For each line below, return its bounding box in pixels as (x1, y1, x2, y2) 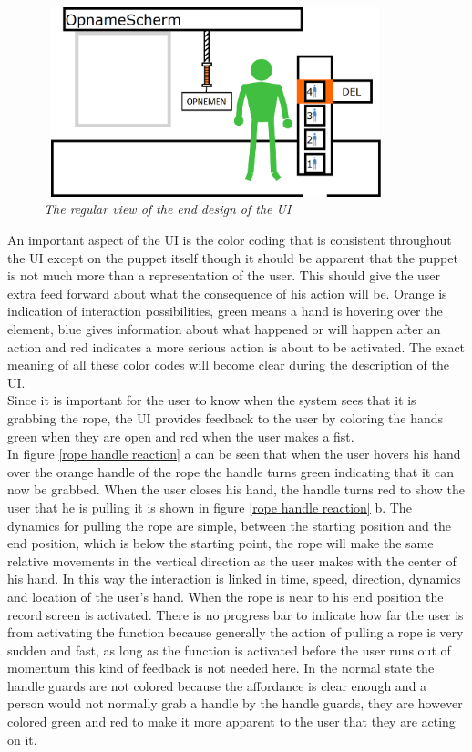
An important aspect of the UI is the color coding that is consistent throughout (7, 230, 452, 249)
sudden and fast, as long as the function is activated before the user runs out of (7, 640, 451, 659)
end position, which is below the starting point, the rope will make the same (7, 534, 434, 553)
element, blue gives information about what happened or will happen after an (7, 320, 441, 339)
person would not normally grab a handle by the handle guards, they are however (7, 694, 463, 713)
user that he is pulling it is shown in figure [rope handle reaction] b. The (7, 497, 412, 516)
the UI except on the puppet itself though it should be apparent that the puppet (7, 248, 458, 267)
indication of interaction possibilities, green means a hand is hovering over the (7, 301, 443, 320)
